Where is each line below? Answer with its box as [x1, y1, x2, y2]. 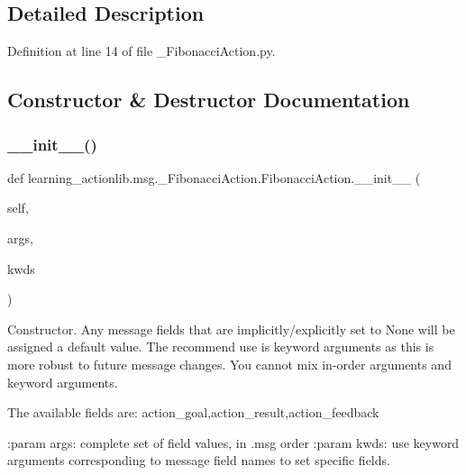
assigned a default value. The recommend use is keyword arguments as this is [7, 337, 434, 356]
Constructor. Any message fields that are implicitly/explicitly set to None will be [7, 319, 455, 338]
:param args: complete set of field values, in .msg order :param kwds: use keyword [7, 433, 460, 452]
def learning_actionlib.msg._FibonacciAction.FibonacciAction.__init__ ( [7, 168, 421, 187]
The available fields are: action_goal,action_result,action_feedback [7, 403, 379, 422]
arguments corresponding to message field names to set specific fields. [7, 451, 390, 470]
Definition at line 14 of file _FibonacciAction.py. [7, 41, 276, 60]
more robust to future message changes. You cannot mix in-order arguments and [7, 354, 452, 373]
